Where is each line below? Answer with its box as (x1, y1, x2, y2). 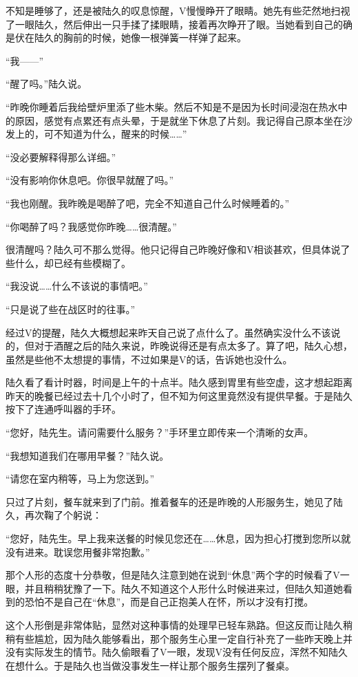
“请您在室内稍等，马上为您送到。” (6, 471, 155, 486)
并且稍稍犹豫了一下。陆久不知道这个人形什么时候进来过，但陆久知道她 (24, 581, 343, 595)
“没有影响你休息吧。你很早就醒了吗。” (6, 173, 174, 187)
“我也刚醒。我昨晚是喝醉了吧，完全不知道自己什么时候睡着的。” (6, 195, 290, 210)
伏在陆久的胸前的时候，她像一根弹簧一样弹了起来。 (14, 30, 246, 45)
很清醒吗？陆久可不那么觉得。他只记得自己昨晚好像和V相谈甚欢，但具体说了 (6, 242, 350, 257)
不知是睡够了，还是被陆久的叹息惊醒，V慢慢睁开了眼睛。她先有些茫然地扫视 (6, 3, 350, 17)
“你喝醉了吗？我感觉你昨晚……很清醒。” (6, 219, 177, 233)
